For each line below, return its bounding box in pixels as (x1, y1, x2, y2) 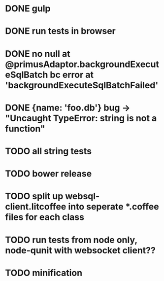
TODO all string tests (5, 145, 92, 157)
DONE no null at (5, 48, 70, 59)
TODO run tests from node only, (5, 234, 137, 246)
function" (5, 123, 45, 134)
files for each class (5, 211, 85, 223)
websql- (65, 191, 100, 202)
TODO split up (5, 191, 64, 202)
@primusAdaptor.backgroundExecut (5, 59, 159, 70)
